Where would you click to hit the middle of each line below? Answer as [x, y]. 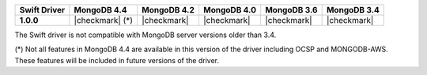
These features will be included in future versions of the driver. [117, 60]
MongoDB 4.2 [168, 10]
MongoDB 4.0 [230, 10]
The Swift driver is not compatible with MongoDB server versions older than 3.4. [145, 35]
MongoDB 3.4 [353, 10]
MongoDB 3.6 [291, 10]
